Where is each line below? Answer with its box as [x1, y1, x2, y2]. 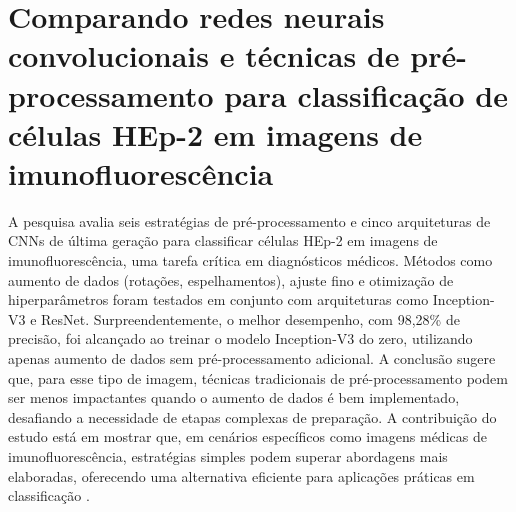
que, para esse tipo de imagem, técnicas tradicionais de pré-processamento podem [8, 367, 508, 388]
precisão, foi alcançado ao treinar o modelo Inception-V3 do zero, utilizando [8, 328, 473, 349]
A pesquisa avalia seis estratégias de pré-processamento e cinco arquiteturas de [8, 210, 491, 231]
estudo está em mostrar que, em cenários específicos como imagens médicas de [8, 426, 487, 447]
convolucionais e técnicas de [8, 35, 400, 76]
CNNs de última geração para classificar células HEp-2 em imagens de [8, 230, 438, 251]
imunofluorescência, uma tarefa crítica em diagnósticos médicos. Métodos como [8, 250, 493, 271]
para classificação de [224, 74, 508, 115]
